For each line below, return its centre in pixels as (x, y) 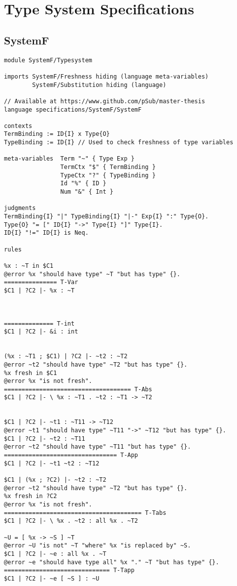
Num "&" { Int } (87, 192)
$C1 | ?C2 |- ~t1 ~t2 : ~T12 (52, 463)
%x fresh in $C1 (31, 373)
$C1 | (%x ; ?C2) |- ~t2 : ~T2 (55, 480)
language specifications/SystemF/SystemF (73, 109)
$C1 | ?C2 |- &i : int (41, 332)
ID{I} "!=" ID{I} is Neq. (46, 233)
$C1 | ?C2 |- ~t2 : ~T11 (45, 439)
